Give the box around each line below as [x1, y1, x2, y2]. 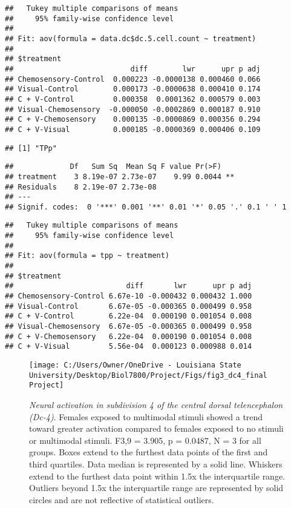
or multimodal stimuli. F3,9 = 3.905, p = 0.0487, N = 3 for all [29, 434, 261, 446]
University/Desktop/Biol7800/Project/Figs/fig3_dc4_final [29, 371, 267, 380]
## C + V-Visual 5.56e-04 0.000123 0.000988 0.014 [5, 342, 252, 351]
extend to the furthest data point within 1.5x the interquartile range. [29, 469, 286, 482]
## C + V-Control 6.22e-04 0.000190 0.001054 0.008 [5, 312, 252, 321]
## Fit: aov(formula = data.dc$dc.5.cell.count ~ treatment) [5, 34, 257, 43]
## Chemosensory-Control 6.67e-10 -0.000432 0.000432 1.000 [5, 292, 252, 301]
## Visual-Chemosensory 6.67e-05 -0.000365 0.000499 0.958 [5, 322, 252, 331]
